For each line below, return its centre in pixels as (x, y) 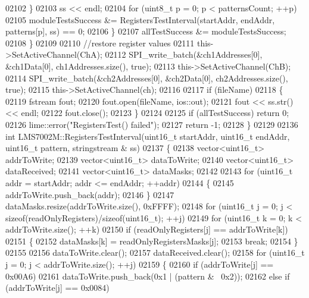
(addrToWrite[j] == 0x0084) (57, 288)
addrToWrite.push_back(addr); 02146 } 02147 (90, 194)
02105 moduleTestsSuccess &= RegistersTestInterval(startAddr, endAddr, (140, 19)
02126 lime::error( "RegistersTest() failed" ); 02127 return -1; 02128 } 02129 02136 (152, 124)
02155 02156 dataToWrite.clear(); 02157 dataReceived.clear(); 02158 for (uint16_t (155, 252)
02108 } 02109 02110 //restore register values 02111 (100, 43)
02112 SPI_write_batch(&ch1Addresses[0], (184, 54)
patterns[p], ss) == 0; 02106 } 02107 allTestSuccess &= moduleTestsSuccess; (146, 31)
